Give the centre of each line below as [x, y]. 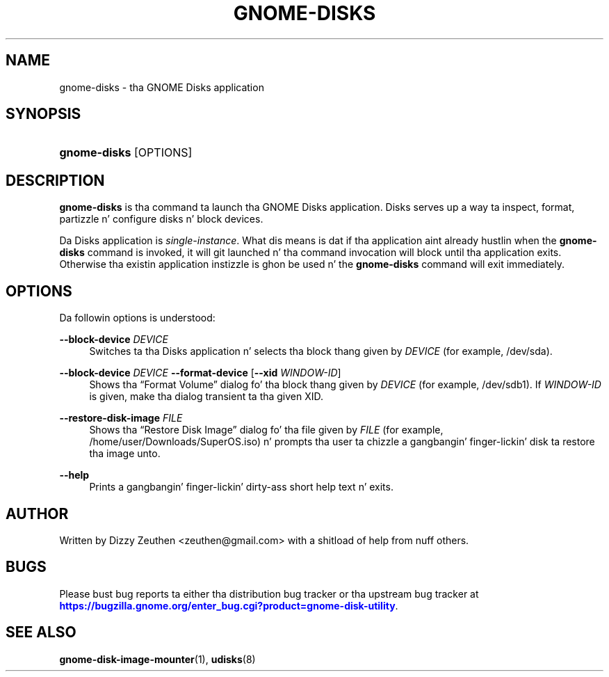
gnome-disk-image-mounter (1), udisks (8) [157, 659]
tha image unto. [125, 454]
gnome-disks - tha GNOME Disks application [162, 87]
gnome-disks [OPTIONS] [126, 153]
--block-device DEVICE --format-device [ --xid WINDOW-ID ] [200, 373]
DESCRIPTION [55, 180]
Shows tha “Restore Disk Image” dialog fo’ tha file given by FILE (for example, [266, 430]
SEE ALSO [41, 632]
